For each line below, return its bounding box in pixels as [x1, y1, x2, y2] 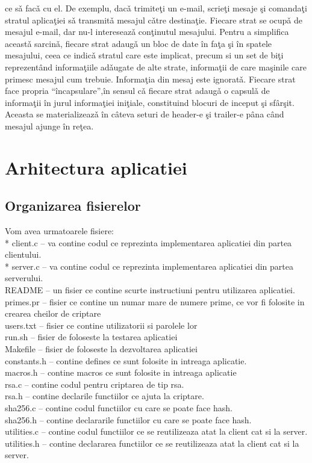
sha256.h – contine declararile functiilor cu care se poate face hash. [5, 413, 252, 426]
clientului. [5, 248, 42, 261]
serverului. [5, 272, 43, 284]
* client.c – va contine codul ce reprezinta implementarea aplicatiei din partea [5, 236, 292, 249]
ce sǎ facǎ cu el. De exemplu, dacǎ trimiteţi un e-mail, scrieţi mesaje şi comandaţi [5, 2, 307, 14]
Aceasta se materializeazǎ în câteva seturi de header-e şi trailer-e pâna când [5, 108, 284, 120]
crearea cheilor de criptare [5, 307, 101, 320]
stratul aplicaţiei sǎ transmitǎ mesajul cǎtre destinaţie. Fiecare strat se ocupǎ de [5, 13, 303, 26]
